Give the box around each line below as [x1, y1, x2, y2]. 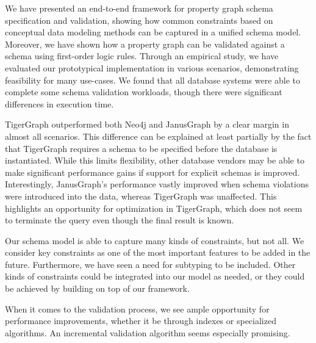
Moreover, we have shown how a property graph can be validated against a [5, 37, 285, 50]
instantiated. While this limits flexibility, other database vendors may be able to [5, 154, 304, 167]
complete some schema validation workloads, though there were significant [5, 85, 282, 98]
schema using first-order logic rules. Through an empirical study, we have [5, 49, 279, 62]
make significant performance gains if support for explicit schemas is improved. [5, 165, 300, 178]
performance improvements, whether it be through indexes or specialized [5, 314, 276, 327]
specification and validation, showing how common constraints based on [5, 13, 273, 26]
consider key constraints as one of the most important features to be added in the [5, 246, 311, 259]
